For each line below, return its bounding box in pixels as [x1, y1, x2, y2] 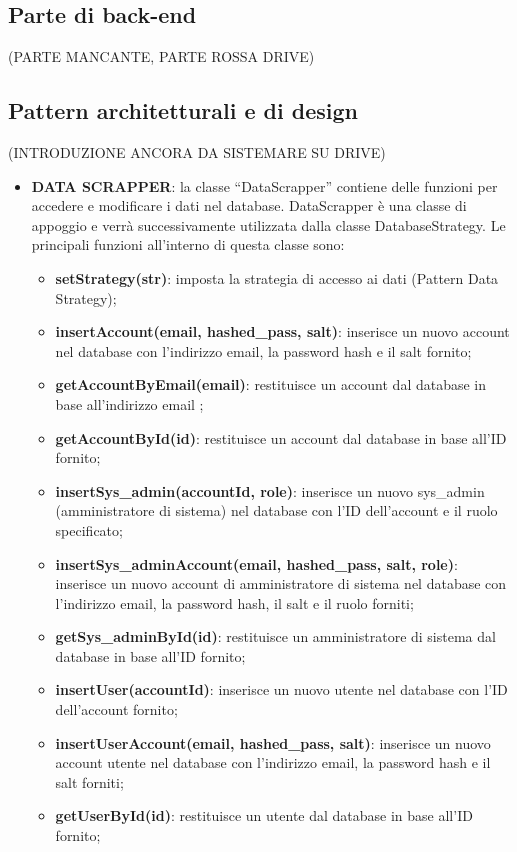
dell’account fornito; [55, 699, 178, 720]
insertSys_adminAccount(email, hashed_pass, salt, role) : [55, 553, 458, 574]
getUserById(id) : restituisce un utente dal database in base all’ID [55, 805, 473, 826]
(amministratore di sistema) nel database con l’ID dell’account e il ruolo [55, 500, 498, 521]
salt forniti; [55, 771, 124, 792]
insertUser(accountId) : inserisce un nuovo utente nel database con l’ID [55, 679, 508, 700]
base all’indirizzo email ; [55, 393, 204, 414]
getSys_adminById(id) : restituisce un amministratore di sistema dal [55, 626, 496, 647]
